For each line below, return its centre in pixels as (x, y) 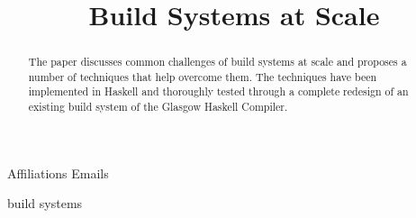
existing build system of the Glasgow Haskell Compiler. (158, 107)
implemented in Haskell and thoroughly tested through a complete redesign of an (218, 91)
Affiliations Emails (58, 173)
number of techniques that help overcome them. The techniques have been (203, 76)
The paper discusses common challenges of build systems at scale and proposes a (217, 62)
